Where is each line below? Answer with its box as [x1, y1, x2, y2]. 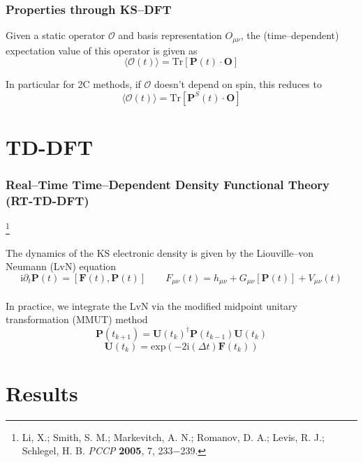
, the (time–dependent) [240, 28, 339, 43]
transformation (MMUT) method [6, 312, 148, 327]
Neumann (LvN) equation [6, 259, 117, 274]
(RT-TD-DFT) [6, 192, 89, 209]
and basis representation [118, 28, 222, 43]
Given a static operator [6, 28, 105, 43]
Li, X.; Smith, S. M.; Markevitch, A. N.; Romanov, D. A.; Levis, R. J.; [22, 429, 325, 444]
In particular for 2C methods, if [6, 77, 141, 91]
